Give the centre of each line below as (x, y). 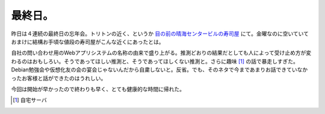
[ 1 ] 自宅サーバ (30, 100)
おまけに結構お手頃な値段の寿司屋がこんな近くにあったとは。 (88, 41)
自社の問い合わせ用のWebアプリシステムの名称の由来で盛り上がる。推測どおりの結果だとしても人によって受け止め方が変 (161, 53)
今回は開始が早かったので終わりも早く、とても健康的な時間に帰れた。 (98, 89)
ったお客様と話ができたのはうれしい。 (59, 78)
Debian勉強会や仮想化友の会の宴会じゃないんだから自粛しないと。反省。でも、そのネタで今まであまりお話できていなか (159, 70)
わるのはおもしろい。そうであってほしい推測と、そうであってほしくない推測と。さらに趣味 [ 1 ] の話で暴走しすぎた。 (155, 61)
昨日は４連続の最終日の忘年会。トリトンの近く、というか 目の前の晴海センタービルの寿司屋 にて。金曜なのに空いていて (160, 34)
